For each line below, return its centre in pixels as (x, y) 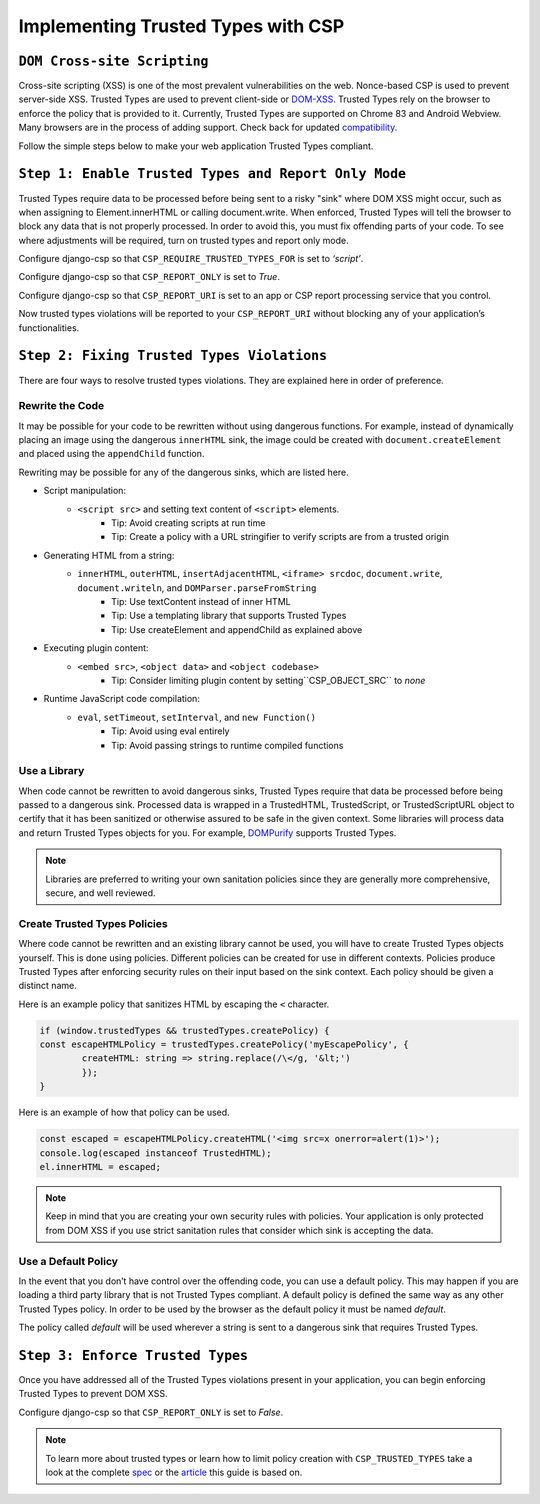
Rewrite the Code (61, 406)
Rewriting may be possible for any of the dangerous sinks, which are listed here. (183, 472)
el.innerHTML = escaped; (100, 1166)
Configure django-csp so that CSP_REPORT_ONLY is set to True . (149, 277)
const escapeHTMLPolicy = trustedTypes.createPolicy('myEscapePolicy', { (224, 1044)
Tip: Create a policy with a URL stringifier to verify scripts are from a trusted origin (280, 537)
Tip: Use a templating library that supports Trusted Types (229, 616)
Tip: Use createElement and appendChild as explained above (237, 629)
